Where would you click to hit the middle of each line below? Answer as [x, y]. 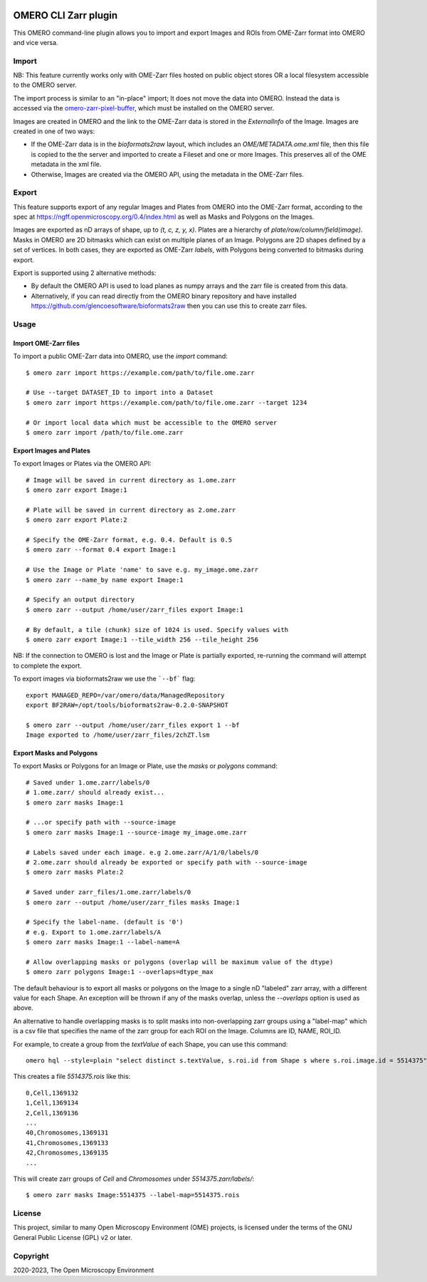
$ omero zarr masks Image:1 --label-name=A [103, 942]
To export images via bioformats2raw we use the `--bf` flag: [104, 679]
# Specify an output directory [80, 600]
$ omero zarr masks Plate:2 [75, 872]
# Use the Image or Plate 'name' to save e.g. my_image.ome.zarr [142, 570]
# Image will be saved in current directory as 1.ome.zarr [131, 480]
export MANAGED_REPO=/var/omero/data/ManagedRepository [125, 695]
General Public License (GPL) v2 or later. [73, 1237]
